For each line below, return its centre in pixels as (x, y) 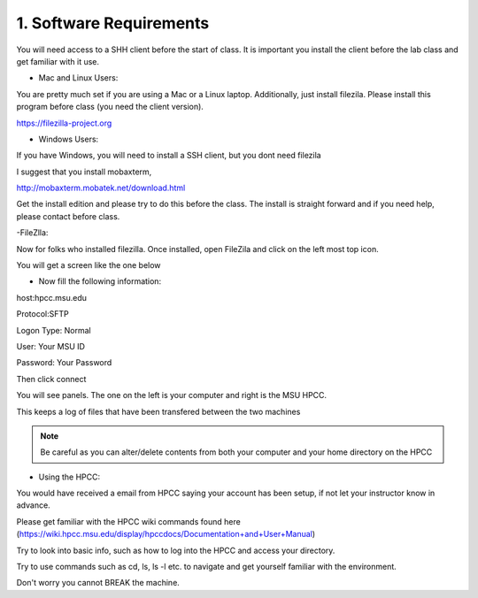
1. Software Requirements (113, 23)
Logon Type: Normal (54, 330)
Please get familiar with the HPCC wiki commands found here (128, 521)
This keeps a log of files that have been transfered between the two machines (158, 411)
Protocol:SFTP (43, 314)
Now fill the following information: (100, 281)
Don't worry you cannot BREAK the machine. (98, 583)
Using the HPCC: (69, 477)
